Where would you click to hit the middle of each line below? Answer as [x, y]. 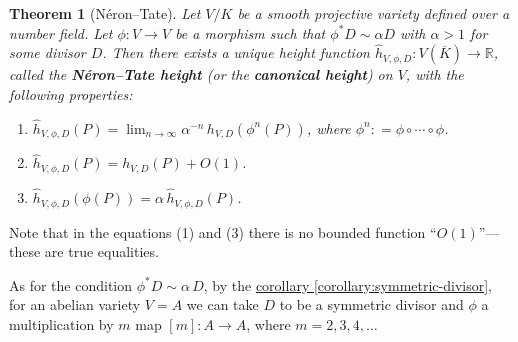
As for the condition [71, 284]
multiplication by [61, 323]
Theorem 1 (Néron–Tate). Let [105, 13]
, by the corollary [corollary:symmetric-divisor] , [348, 284]
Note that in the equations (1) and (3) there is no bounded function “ [223, 231]
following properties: [71, 94]
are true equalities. [101, 251]
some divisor [47, 52]
